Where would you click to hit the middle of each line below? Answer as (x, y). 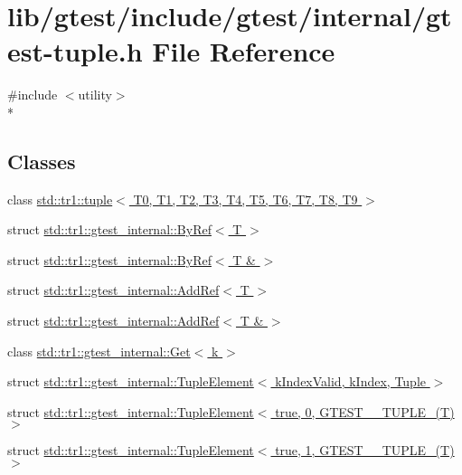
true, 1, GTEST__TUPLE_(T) (365, 450)
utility (95, 95)
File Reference (244, 51)
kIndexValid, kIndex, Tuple (351, 381)
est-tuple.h (75, 51)
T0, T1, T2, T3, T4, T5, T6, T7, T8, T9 (245, 199)
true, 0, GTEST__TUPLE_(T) (365, 411)
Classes (42, 161)
